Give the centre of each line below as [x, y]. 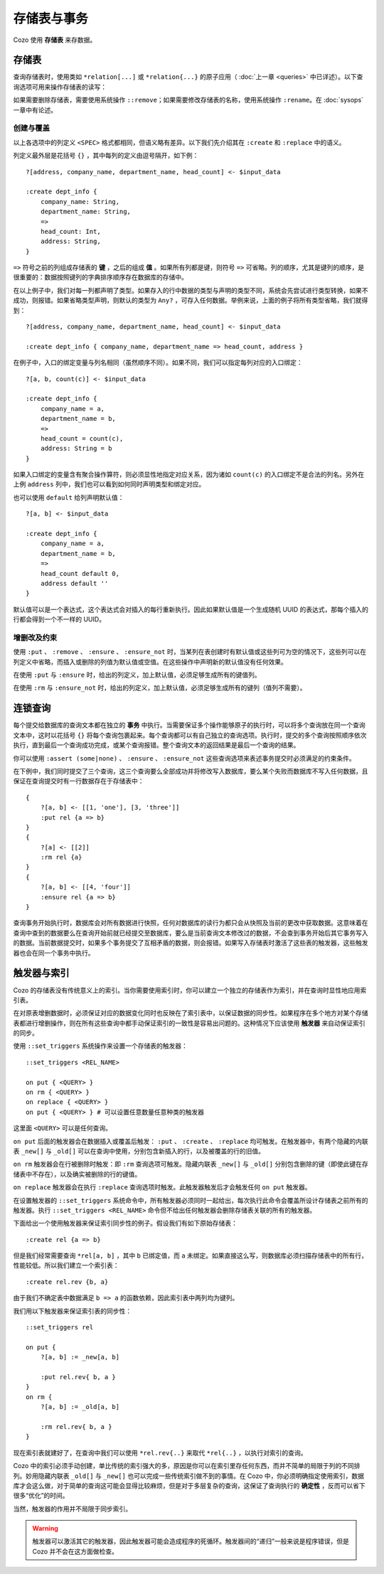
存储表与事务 [51, 18]
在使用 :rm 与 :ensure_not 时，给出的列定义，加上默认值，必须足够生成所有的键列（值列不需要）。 [160, 688]
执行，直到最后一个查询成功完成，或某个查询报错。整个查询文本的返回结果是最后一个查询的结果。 [156, 745]
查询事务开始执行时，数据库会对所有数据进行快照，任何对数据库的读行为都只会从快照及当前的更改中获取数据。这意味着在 [191, 923]
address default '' [74, 583]
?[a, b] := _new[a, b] [80, 1357]
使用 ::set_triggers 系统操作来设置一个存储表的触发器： [100, 1046]
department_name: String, [86, 212]
